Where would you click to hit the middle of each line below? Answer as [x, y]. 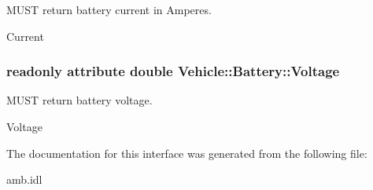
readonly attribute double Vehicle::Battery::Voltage [173, 71]
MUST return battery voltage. [79, 100]
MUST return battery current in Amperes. [109, 9]
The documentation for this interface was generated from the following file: [187, 153]
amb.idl [24, 179]
